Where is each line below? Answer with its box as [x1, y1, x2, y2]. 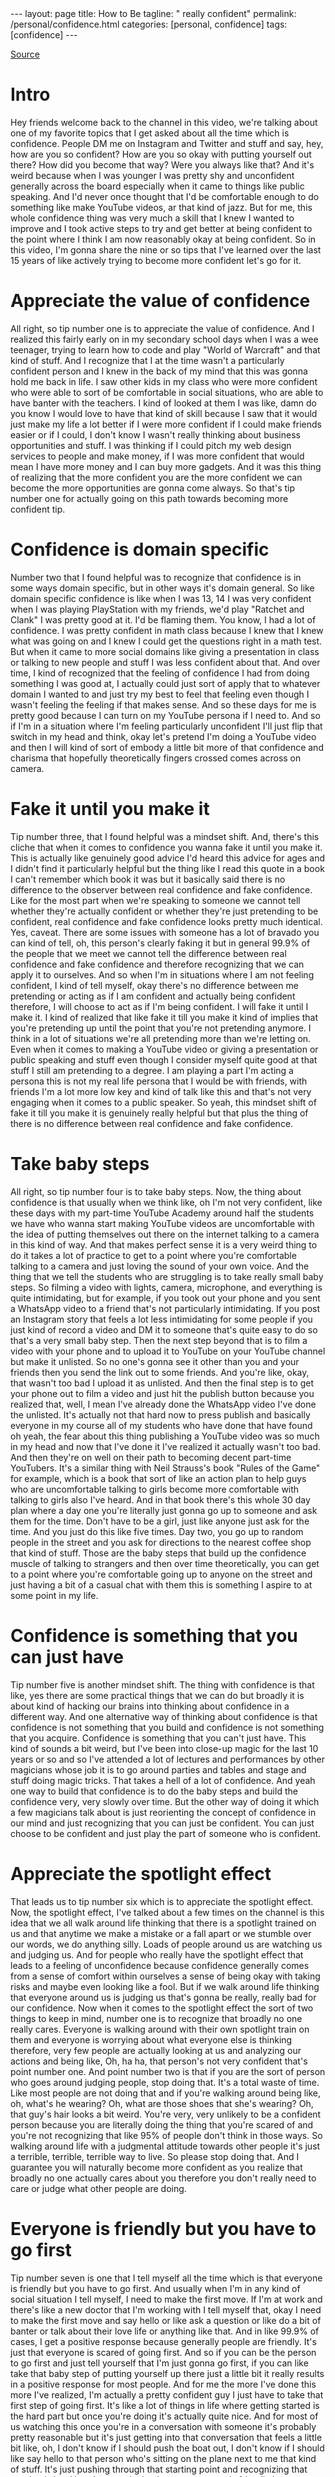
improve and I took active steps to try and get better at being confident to [10, 222, 313, 234]
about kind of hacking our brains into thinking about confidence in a [10, 1700, 290, 1712]
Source [10, 48, 40, 60]
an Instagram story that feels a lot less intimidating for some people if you [10, 1313, 313, 1325]
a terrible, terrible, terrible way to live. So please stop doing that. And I [10, 2150, 300, 2162]
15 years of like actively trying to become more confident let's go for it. [10, 254, 302, 266]
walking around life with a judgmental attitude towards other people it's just [10, 2140, 321, 2152]
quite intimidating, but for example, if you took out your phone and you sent [10, 1292, 321, 1304]
